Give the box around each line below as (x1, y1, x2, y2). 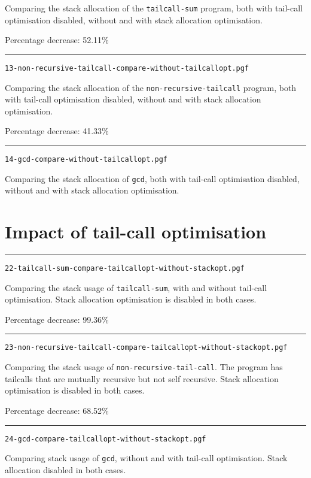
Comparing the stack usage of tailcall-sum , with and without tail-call (5, 281, 267, 294)
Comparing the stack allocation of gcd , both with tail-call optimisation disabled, (5, 172, 300, 184)
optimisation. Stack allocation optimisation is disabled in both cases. (5, 293, 257, 305)
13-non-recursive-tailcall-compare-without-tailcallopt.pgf (5, 63, 249, 72)
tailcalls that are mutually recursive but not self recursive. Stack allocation (5, 372, 279, 385)
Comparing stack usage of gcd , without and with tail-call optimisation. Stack (5, 452, 288, 464)
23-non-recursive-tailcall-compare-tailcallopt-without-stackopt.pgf (5, 343, 288, 352)
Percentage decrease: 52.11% (5, 34, 109, 46)
